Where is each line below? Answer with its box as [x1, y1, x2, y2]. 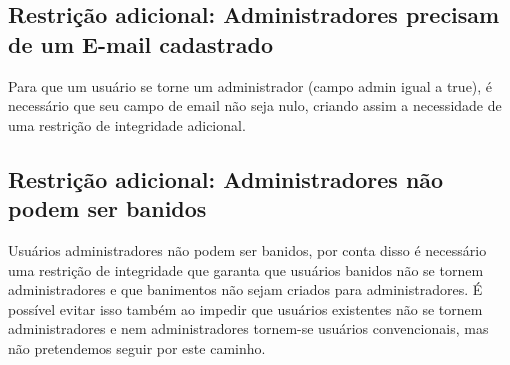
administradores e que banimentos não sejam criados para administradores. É [8, 279, 483, 300]
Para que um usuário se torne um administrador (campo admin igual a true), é [8, 75, 493, 96]
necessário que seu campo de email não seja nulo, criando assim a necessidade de [8, 95, 502, 116]
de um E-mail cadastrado [8, 28, 274, 59]
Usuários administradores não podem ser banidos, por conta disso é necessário [8, 239, 487, 260]
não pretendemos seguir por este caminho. [8, 337, 266, 358]
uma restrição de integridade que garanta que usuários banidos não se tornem [8, 259, 484, 280]
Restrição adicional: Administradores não [8, 163, 444, 194]
